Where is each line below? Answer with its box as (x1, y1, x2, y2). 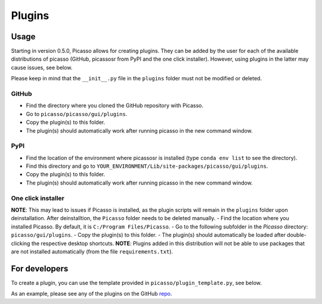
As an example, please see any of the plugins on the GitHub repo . (11, 290, 172, 297)
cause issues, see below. (11, 64, 73, 71)
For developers (11, 264, 69, 274)
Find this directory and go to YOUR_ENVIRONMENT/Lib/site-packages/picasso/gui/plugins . (26, 162, 268, 170)
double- (287, 231, 306, 239)
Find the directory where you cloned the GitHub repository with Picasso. (26, 102, 204, 109)
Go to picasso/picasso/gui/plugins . (26, 110, 128, 117)
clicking (11, 240, 30, 247)
